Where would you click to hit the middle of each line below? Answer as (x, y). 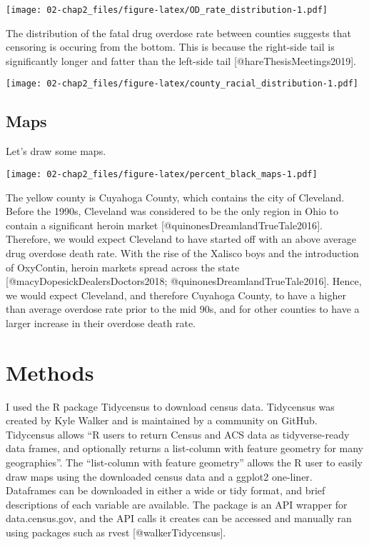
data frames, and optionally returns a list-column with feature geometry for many (184, 448)
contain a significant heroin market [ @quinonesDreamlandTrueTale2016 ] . (164, 225)
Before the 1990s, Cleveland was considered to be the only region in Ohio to (172, 211)
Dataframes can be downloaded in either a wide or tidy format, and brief (166, 490)
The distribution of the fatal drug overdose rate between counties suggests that (178, 32)
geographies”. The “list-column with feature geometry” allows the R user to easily (184, 462)
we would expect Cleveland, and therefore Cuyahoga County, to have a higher (176, 295)
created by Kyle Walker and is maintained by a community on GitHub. (162, 420)
